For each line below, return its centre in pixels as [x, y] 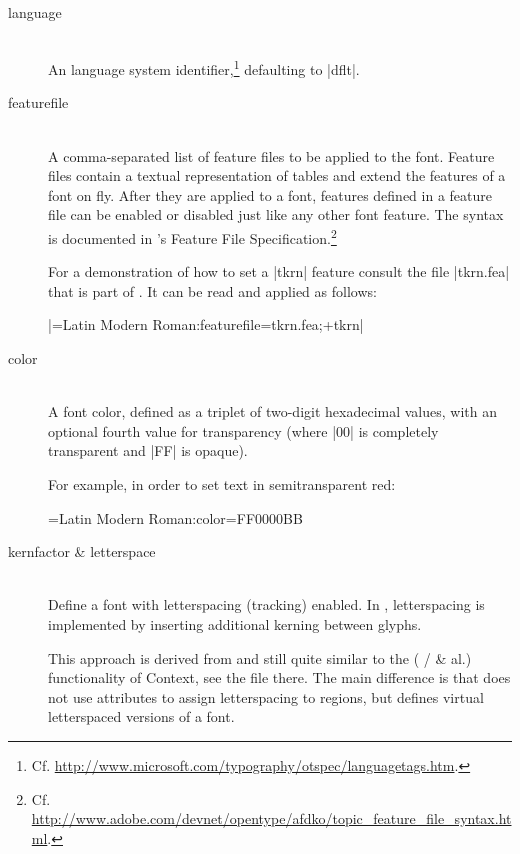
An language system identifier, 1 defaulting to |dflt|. [204, 67]
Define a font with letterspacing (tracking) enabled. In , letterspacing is [266, 604]
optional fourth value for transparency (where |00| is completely [243, 430]
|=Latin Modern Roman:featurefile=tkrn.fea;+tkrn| [206, 324]
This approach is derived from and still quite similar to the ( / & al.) [260, 657]
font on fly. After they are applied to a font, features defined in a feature [270, 194]
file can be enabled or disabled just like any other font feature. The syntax [276, 214]
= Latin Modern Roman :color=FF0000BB [175, 517]
